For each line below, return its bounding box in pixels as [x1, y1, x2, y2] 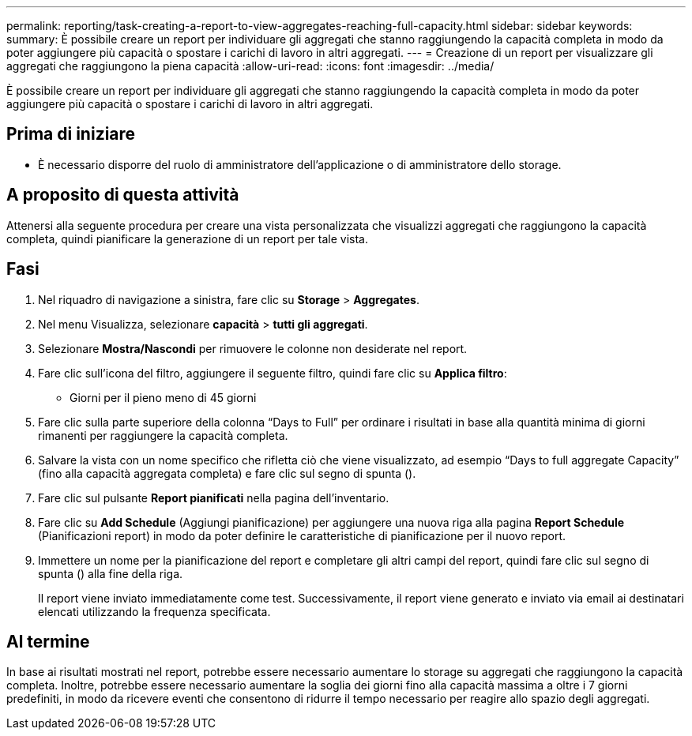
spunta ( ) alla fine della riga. [38, 566, 183, 580]
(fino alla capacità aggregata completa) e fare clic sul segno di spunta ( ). [38, 466, 416, 480]
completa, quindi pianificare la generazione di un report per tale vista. [6, 231, 368, 246]
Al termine [6, 631, 90, 652]
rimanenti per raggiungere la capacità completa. [38, 428, 288, 442]
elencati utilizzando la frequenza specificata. [38, 604, 271, 618]
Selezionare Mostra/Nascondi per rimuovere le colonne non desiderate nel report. [38, 341, 468, 355]
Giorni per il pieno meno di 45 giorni [70, 390, 257, 404]
